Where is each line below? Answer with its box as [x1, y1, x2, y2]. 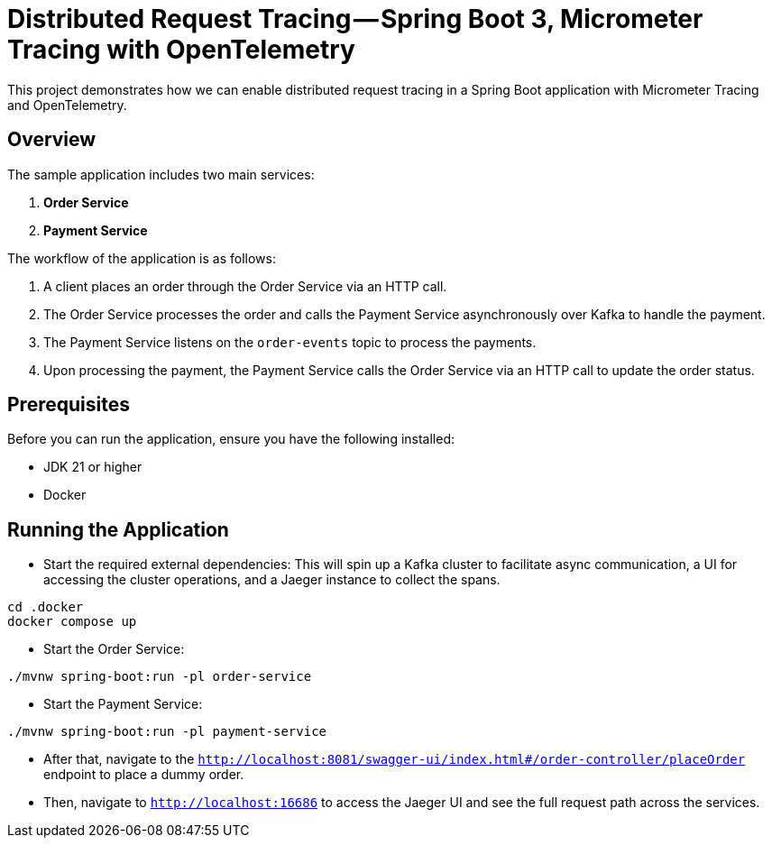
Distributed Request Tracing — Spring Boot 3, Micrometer [7, 4, 703, 34]
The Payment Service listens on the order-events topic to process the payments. [43, 334, 537, 350]
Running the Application [7, 518, 229, 541]
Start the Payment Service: [43, 696, 203, 712]
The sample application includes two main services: [7, 166, 315, 182]
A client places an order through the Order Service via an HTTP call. [43, 278, 447, 294]
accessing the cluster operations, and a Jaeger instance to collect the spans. [43, 572, 501, 588]
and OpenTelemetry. [7, 96, 127, 113]
